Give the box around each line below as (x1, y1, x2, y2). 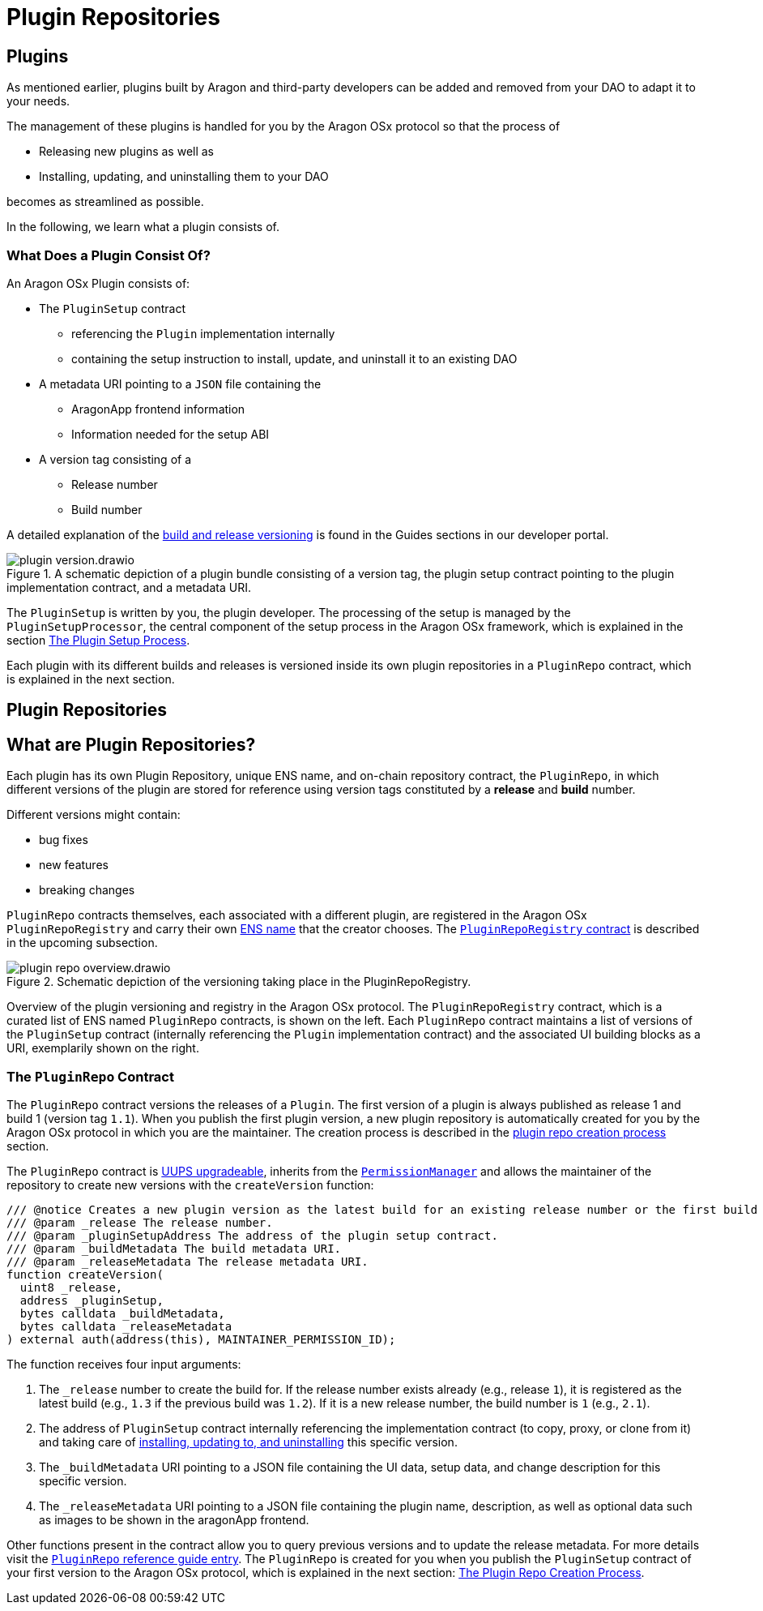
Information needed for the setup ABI (71, 426, 270, 441)
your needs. (6, 94, 70, 109)
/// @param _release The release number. (6, 1215, 273, 1229)
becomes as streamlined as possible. (6, 195, 204, 209)
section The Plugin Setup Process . (6, 632, 190, 647)
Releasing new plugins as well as (39, 144, 215, 159)
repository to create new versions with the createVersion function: (6, 1177, 374, 1192)
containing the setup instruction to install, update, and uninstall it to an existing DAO (71, 351, 518, 366)
